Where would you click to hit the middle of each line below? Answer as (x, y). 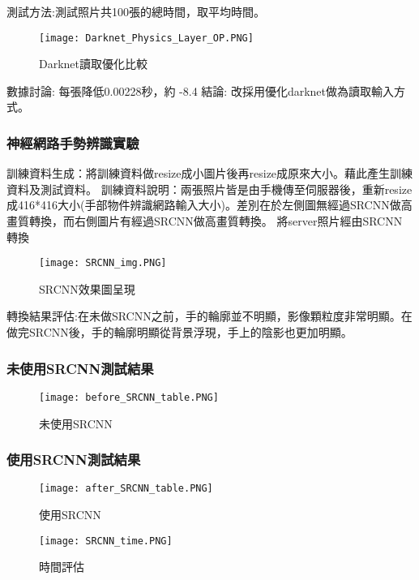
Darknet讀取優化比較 (94, 64)
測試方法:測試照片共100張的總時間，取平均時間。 (136, 11)
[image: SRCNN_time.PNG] (106, 541)
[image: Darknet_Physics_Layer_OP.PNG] (146, 38)
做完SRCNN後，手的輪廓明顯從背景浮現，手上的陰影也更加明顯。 (180, 332)
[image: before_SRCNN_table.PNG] (129, 397)
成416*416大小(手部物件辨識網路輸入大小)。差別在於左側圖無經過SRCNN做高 (209, 205)
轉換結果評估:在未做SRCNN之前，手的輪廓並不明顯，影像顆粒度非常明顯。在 (209, 316)
